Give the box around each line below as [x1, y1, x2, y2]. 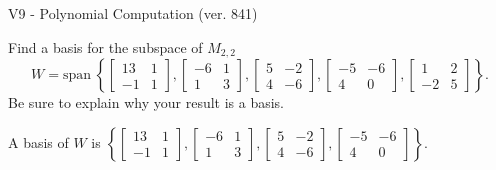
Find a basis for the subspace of [8, 36, 203, 57]
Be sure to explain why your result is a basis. [8, 92, 285, 113]
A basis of [8, 131, 69, 152]
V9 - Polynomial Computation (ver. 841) [8, 3, 258, 23]
